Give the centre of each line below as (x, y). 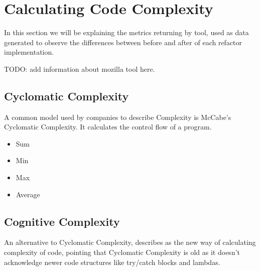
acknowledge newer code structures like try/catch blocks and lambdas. (112, 262)
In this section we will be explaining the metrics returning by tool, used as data (126, 32)
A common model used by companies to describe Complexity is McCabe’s (118, 117)
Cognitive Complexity (62, 221)
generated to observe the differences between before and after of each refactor (123, 42)
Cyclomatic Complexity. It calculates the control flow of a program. (108, 127)
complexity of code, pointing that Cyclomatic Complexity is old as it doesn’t (122, 252)
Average (28, 194)
